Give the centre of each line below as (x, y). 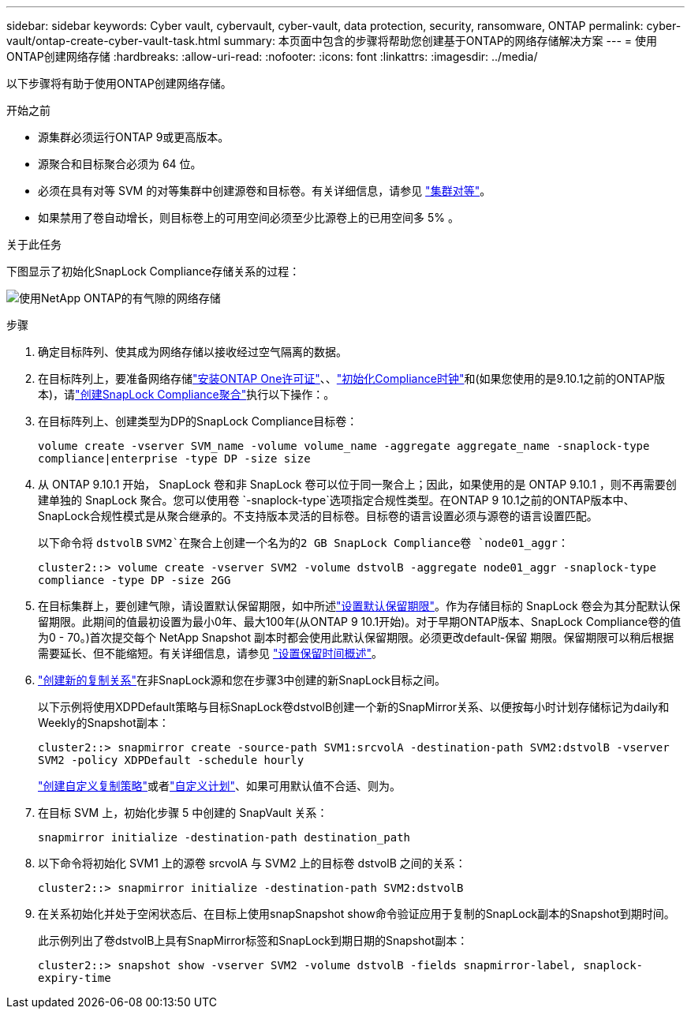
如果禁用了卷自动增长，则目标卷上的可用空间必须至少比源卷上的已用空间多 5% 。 (248, 217)
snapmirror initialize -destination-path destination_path (224, 837)
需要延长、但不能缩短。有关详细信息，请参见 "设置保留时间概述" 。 (210, 653)
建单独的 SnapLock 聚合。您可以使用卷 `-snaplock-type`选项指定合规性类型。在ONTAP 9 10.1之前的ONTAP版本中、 (336, 500)
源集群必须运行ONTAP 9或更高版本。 (134, 137)
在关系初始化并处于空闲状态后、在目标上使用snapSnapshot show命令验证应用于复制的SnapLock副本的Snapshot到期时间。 (357, 914)
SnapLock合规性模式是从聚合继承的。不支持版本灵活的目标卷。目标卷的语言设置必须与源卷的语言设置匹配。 (318, 516)
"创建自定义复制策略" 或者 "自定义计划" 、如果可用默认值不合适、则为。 (220, 786)
